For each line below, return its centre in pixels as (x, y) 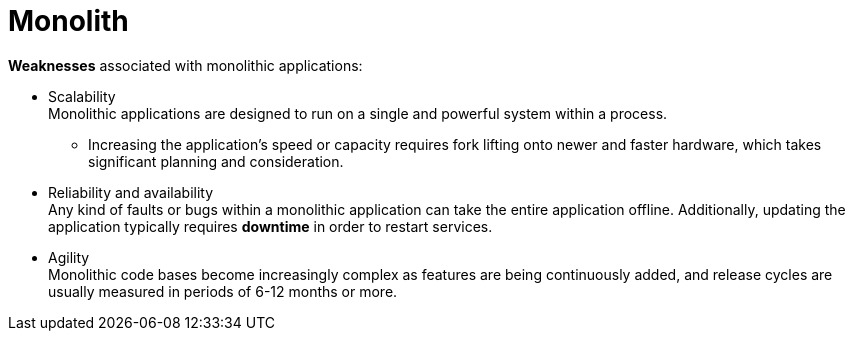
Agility (69, 257)
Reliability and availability (131, 192)
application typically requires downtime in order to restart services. (270, 226)
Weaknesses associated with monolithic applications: (185, 65)
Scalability (82, 96)
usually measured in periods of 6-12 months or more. (223, 291)
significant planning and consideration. (216, 161)
